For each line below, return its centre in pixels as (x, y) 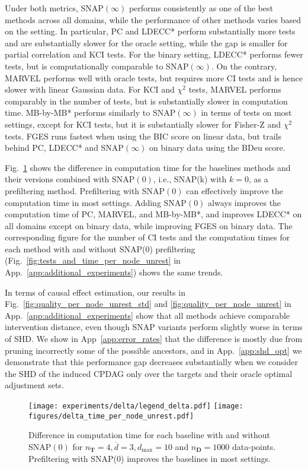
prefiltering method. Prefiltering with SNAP (85, 190)
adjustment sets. (34, 385)
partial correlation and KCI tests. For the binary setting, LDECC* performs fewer (154, 54)
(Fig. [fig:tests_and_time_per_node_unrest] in (93, 260)
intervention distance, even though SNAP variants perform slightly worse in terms (154, 327)
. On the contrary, (244, 66)
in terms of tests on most (246, 113)
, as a (258, 179)
